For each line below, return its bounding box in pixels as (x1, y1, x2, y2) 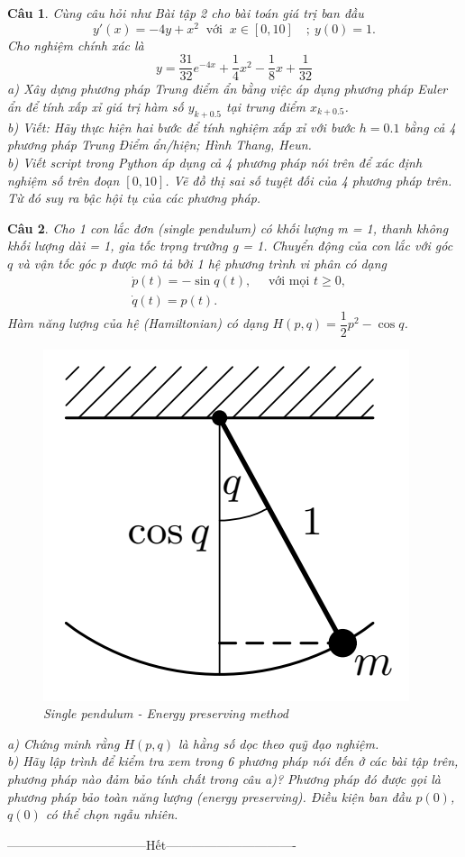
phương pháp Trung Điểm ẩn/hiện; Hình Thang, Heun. (7, 135, 312, 154)
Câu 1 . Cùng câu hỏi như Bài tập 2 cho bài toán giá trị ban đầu (7, 4, 364, 22)
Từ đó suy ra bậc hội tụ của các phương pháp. (7, 188, 261, 207)
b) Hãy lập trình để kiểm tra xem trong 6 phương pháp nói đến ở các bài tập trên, (7, 752, 459, 770)
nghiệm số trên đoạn (7, 170, 120, 189)
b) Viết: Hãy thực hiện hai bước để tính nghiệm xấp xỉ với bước (7, 117, 355, 136)
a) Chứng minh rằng (7, 734, 120, 752)
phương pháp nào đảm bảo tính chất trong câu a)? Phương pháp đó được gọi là (7, 769, 441, 788)
